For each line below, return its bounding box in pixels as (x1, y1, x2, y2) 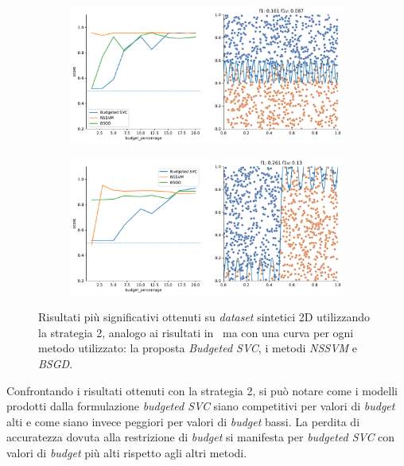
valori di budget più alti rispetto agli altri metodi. (6, 444, 247, 460)
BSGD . (38, 355, 73, 371)
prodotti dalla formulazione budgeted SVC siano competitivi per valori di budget (6, 398, 395, 414)
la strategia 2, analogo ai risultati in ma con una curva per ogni (38, 324, 354, 340)
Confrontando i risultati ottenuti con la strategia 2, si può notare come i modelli (6, 382, 398, 398)
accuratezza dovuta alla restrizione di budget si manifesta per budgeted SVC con (6, 429, 395, 445)
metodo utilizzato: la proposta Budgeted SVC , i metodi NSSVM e (38, 340, 358, 356)
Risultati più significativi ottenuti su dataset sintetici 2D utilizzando (38, 309, 371, 325)
